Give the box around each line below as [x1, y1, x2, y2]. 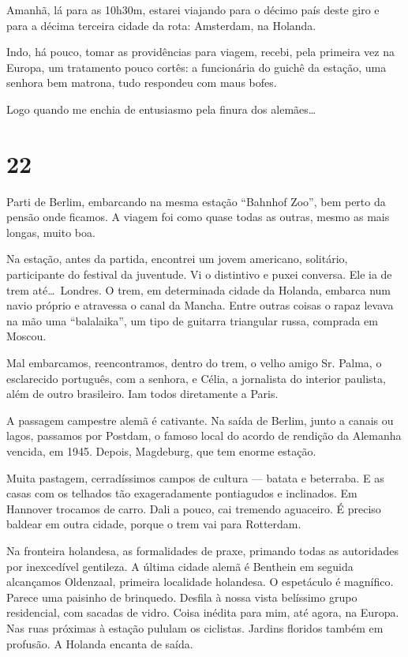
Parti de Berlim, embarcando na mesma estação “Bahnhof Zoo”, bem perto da [6, 193, 386, 209]
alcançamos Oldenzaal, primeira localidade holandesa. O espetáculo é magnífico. [6, 573, 394, 590]
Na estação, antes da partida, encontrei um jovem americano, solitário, [6, 250, 348, 267]
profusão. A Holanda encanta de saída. [6, 635, 193, 651]
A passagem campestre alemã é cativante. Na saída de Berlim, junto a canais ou [6, 411, 394, 428]
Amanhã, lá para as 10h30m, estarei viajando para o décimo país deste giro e [6, 2, 380, 17]
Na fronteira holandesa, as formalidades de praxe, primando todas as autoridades [6, 542, 399, 558]
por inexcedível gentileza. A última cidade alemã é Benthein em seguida [6, 558, 354, 574]
